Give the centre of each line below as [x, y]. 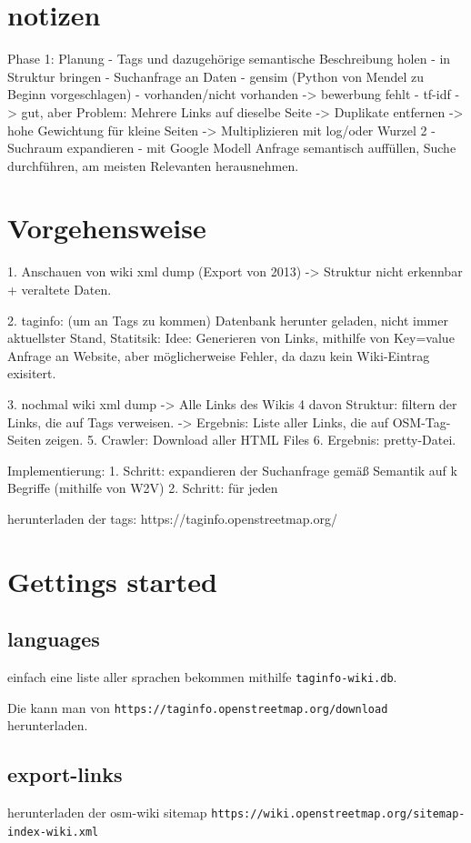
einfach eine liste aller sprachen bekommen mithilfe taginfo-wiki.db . [202, 677]
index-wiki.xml [53, 832]
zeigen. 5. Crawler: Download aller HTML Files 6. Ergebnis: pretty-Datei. [251, 440]
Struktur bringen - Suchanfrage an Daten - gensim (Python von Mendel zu [216, 76]
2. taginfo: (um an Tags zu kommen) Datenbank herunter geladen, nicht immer [228, 320]
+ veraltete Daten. [60, 289]
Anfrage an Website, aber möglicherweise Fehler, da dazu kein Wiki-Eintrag [219, 355]
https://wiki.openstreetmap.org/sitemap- [338, 814]
